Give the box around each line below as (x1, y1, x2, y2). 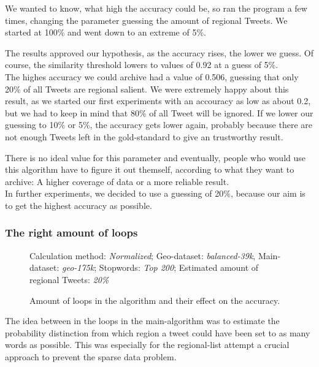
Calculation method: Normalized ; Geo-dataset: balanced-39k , (29, 249, 256, 262)
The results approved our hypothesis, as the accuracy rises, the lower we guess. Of (5, 46, 313, 59)
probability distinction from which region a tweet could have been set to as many (5, 326, 310, 339)
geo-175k (61, 261, 94, 274)
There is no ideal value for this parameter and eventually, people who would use (5, 151, 306, 164)
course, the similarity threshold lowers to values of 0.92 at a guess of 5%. (5, 58, 279, 71)
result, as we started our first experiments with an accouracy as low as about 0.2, (5, 94, 311, 107)
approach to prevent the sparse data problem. (5, 350, 177, 363)
